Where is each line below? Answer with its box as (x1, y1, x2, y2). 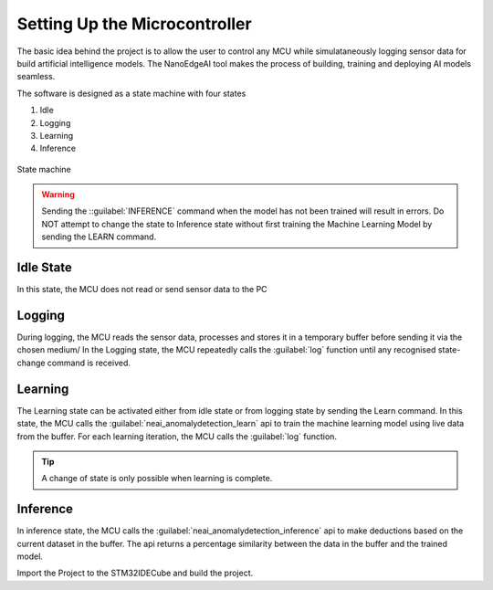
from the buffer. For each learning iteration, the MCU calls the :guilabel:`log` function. (16, 430, 338, 442)
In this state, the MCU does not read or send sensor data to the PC (16, 284, 268, 295)
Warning (41, 189, 75, 200)
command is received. (47, 357, 131, 368)
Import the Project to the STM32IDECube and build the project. (16, 567, 254, 579)
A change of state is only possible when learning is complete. (41, 473, 273, 484)
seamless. (16, 71, 56, 82)
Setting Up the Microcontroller (16, 14, 252, 34)
